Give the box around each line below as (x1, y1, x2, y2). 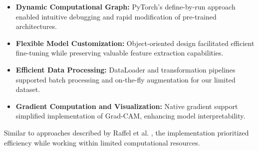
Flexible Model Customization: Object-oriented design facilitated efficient (15, 37, 255, 48)
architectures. (15, 21, 57, 31)
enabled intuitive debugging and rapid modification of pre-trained (15, 11, 217, 21)
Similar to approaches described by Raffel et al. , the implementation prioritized (4, 127, 249, 137)
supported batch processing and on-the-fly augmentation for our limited (15, 74, 236, 84)
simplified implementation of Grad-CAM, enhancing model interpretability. (15, 110, 246, 121)
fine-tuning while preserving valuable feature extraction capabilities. (15, 47, 224, 58)
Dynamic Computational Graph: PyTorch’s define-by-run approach (15, 1, 236, 11)
